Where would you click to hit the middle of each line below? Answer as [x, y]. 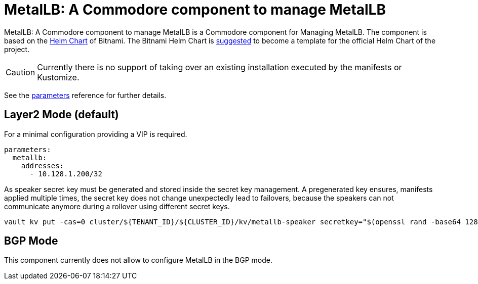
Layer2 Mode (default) [62, 115]
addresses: [43, 165]
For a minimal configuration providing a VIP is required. [96, 134]
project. [17, 49]
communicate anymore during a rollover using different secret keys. [117, 206]
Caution [21, 72]
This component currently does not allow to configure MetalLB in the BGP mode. [138, 260]
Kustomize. [58, 77]
